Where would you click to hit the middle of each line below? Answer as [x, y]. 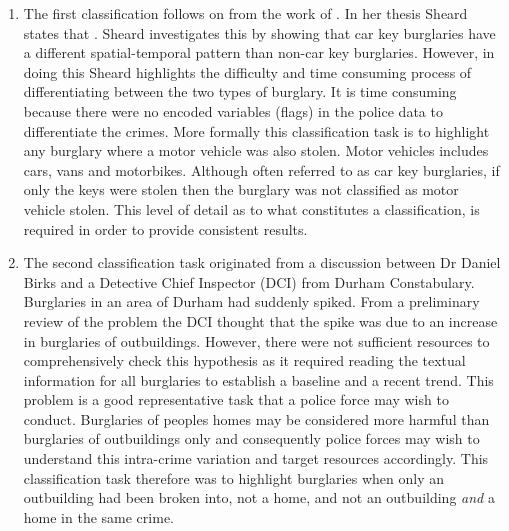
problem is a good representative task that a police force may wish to [236, 399]
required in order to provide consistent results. [165, 228]
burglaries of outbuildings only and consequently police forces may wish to [251, 438]
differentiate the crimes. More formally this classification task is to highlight [256, 130]
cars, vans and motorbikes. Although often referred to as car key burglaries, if [261, 169]
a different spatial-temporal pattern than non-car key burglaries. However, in [259, 52]
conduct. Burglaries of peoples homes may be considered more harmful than [256, 418]
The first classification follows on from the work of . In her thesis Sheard [245, 13]
